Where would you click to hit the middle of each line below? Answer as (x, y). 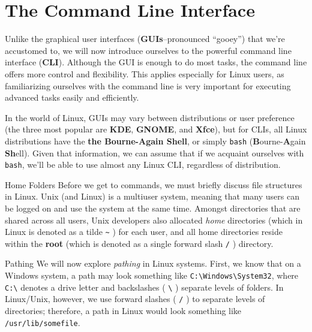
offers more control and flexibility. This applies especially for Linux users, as (145, 73)
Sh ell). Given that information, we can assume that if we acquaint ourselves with (154, 153)
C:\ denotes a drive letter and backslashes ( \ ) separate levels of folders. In (144, 287)
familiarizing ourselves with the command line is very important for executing (148, 85)
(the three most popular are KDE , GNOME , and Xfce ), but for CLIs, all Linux (156, 129)
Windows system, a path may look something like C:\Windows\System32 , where (152, 275)
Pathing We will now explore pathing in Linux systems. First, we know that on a (153, 263)
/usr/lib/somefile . (43, 322)
